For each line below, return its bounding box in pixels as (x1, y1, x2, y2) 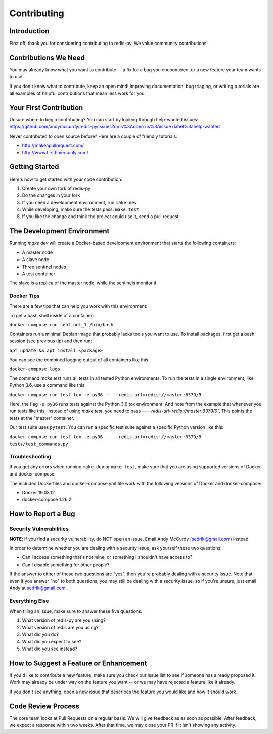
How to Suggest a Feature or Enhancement (9, 659, 147, 667)
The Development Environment (9, 227, 110, 235)
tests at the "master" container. (9, 415, 74, 421)
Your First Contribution (9, 103, 83, 112)
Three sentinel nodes (22, 264, 66, 270)
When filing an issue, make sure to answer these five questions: (9, 608, 143, 614)
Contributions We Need (9, 53, 85, 62)
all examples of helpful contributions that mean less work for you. (9, 90, 146, 96)
